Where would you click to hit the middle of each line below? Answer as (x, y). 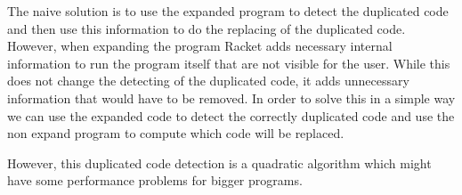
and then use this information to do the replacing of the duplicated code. (207, 28)
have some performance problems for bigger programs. (155, 180)
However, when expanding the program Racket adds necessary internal (200, 46)
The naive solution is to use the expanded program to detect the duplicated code (228, 11)
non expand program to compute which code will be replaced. (176, 133)
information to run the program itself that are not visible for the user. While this (229, 63)
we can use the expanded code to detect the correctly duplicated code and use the (231, 115)
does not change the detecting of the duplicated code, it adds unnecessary (208, 81)
